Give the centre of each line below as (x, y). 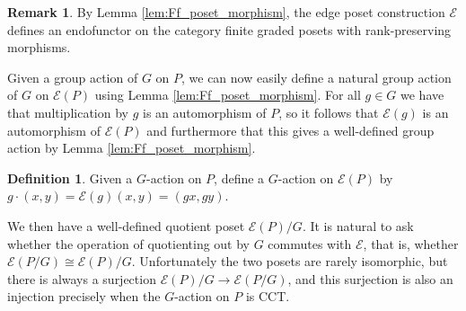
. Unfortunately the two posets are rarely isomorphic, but (290, 261)
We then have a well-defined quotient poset (126, 225)
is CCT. (268, 296)
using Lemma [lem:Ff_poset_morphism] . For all (228, 95)
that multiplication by (68, 112)
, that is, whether (411, 243)
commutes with (310, 243)
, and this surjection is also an (370, 278)
